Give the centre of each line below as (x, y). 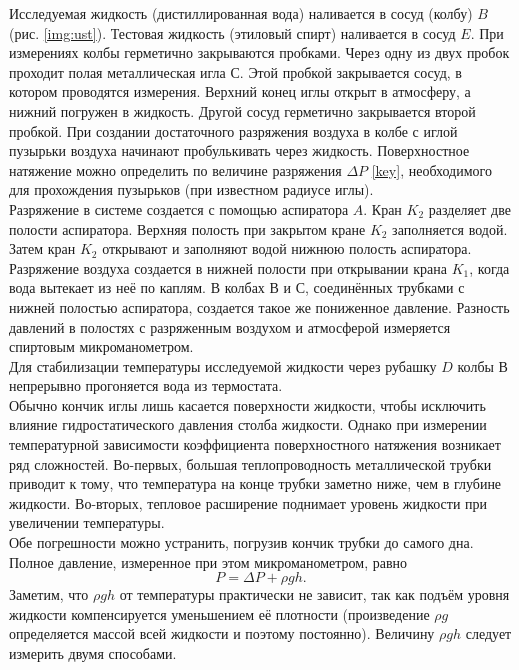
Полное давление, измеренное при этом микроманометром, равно (208, 561)
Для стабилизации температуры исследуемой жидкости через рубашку (223, 365)
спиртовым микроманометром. (101, 346)
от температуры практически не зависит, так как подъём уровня (314, 594)
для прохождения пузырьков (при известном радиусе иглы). (191, 189)
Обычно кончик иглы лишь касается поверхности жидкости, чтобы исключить (247, 404)
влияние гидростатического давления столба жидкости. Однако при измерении (248, 424)
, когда (489, 267)
